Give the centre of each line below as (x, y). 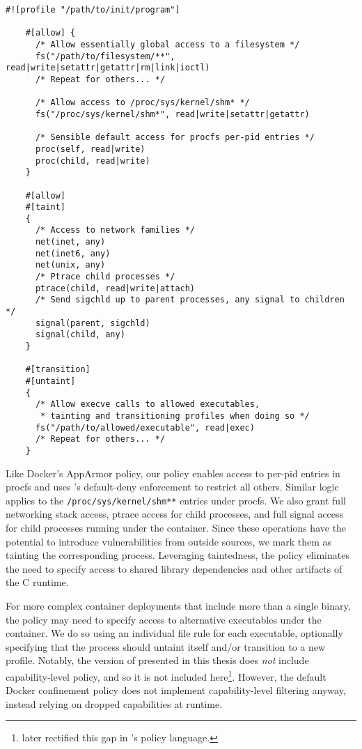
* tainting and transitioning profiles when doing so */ (175, 416)
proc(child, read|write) (93, 161)
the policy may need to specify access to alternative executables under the (164, 619)
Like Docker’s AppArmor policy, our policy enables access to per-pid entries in (173, 473)
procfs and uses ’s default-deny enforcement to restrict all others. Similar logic (172, 487)
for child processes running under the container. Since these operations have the (176, 528)
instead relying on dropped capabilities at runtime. (114, 703)
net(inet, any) (70, 242)
